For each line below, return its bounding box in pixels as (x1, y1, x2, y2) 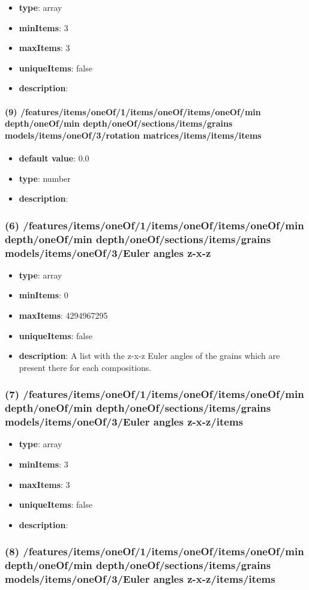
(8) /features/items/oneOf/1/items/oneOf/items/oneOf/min (5, 544, 304, 559)
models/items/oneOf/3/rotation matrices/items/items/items (5, 128, 262, 141)
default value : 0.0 (19, 151, 89, 164)
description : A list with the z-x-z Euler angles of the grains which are (19, 349, 280, 362)
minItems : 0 (19, 289, 68, 301)
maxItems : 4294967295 (19, 309, 108, 321)
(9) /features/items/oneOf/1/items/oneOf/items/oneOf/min (5, 105, 261, 118)
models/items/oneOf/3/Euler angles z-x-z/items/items (5, 571, 275, 586)
